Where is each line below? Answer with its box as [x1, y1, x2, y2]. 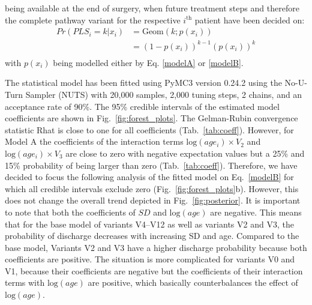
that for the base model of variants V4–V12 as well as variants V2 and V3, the [5, 217, 294, 230]
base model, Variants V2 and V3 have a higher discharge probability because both [5, 241, 307, 253]
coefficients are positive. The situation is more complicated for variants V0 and [5, 253, 295, 265]
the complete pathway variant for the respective [5, 13, 181, 26]
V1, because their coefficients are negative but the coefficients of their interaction [5, 264, 303, 277]
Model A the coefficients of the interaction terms [5, 135, 184, 148]
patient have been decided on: [194, 13, 305, 26]
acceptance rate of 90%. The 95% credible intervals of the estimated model [5, 100, 280, 112]
